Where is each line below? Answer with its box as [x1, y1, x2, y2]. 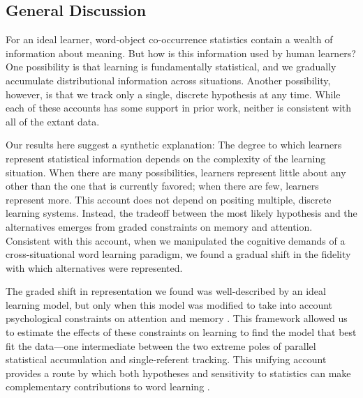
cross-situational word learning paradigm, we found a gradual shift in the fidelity [6, 247, 351, 261]
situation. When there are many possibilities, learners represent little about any [6, 164, 346, 179]
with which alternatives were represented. [6, 260, 183, 275]
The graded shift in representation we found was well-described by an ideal [6, 284, 326, 298]
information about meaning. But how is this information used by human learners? [6, 45, 356, 60]
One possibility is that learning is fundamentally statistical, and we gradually [6, 59, 336, 74]
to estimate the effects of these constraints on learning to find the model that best [6, 325, 357, 339]
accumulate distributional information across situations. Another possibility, [6, 72, 331, 87]
